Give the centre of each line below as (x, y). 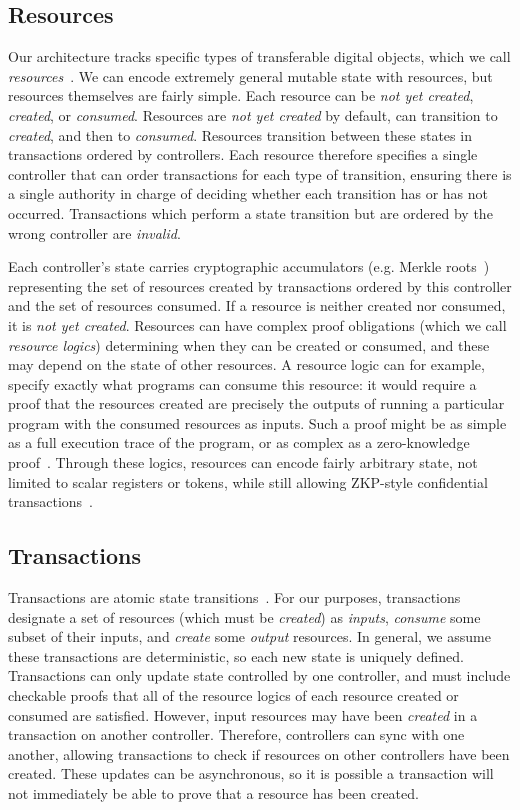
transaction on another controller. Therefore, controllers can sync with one (236, 734)
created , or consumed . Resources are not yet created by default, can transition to (253, 114)
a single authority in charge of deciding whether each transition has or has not (248, 193)
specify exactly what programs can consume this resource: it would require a (242, 383)
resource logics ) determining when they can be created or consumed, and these (249, 344)
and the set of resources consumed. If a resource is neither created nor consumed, (257, 305)
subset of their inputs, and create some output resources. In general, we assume (249, 636)
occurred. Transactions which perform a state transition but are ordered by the (250, 212)
